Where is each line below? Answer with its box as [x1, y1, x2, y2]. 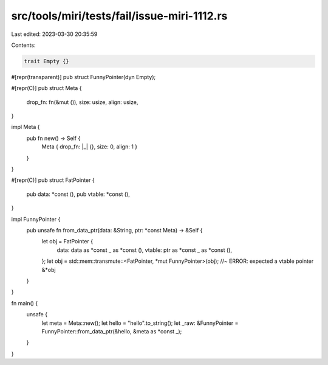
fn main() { [11, 299, 38, 307]
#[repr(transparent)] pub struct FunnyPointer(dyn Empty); [11, 73, 156, 80]
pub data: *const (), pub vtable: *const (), [26, 190, 130, 198]
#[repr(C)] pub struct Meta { [11, 85, 82, 92]
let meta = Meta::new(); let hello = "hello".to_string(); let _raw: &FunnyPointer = [41, 319, 239, 327]
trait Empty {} [24, 58, 69, 64]
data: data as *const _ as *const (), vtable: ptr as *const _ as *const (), [56, 246, 233, 254]
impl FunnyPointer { [11, 215, 61, 223]
